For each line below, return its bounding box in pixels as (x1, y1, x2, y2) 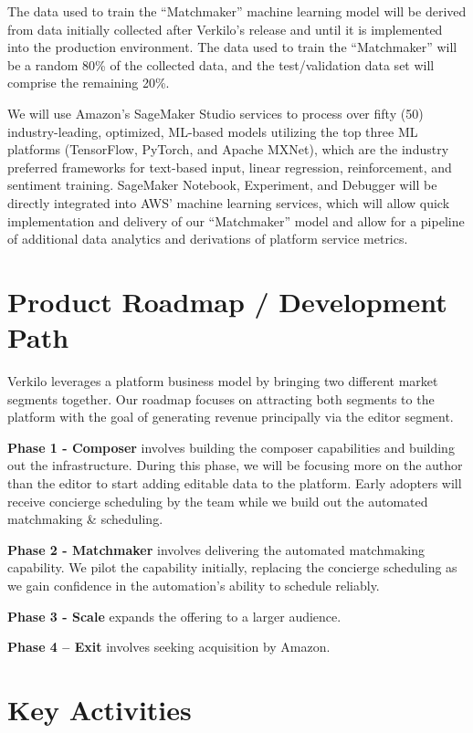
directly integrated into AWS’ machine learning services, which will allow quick (7, 193, 450, 212)
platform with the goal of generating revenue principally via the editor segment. (7, 407, 454, 426)
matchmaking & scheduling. (7, 509, 163, 529)
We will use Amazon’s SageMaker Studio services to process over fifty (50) (7, 103, 424, 122)
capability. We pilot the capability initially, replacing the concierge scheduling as (7, 558, 457, 577)
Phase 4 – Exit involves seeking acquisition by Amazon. (7, 637, 331, 656)
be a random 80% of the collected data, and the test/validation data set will (7, 55, 435, 74)
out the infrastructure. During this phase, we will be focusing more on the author (7, 456, 463, 475)
